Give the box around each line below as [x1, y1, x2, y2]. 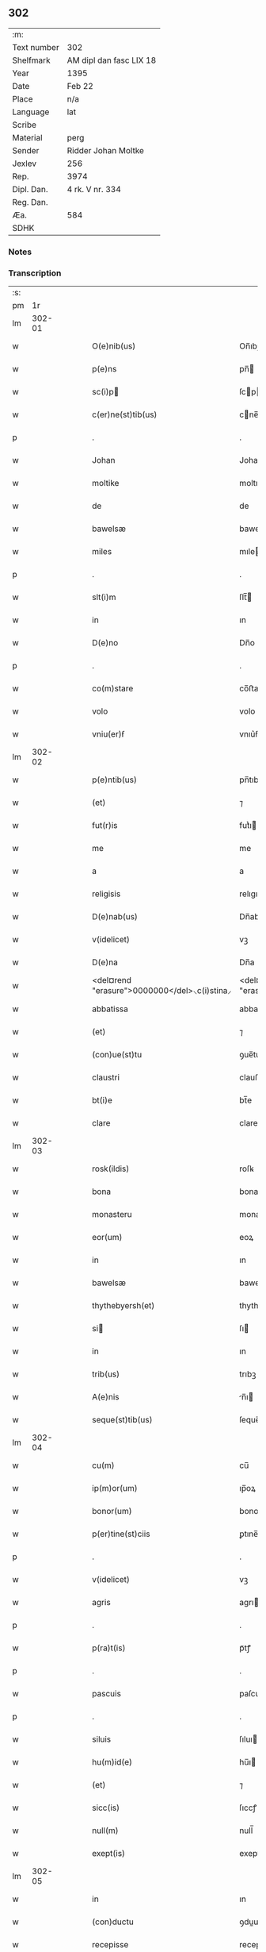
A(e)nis [92, 1392, 120, 1403]
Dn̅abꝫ [239, 911, 264, 922]
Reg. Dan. [12, 196, 49, 207]
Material [12, 132, 43, 143]
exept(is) [92, 1848, 125, 1859]
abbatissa [92, 1003, 129, 1015]
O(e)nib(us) [92, 341, 136, 352]
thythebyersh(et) [92, 1300, 155, 1311]
